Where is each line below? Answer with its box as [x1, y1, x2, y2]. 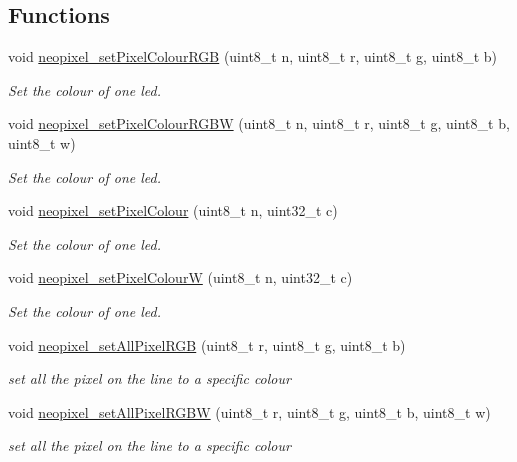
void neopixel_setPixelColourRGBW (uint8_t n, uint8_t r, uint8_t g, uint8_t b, [8, 113, 510, 134]
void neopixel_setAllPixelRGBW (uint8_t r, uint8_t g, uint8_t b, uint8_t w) [8, 401, 491, 422]
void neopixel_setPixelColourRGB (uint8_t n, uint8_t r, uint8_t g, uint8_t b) [8, 46, 497, 67]
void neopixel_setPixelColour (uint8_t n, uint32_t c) [8, 200, 338, 221]
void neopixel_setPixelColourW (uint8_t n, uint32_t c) [8, 267, 353, 288]
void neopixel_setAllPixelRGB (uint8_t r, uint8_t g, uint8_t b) [8, 334, 406, 355]
